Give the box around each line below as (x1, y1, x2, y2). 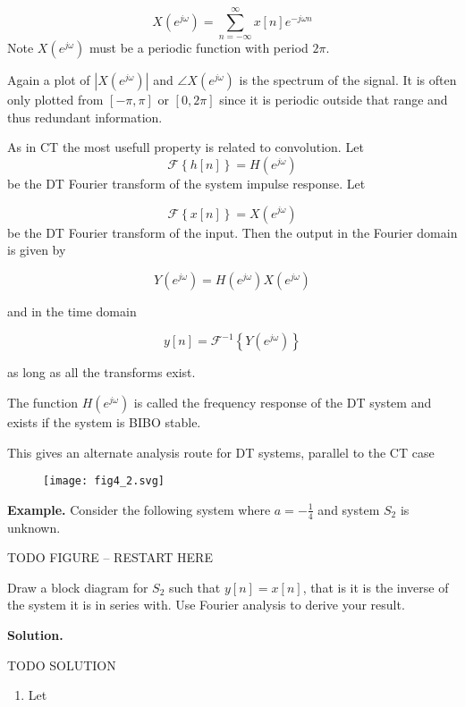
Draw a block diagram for (7, 577, 148, 596)
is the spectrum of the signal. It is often (239, 71, 457, 89)
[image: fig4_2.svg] (43, 475, 165, 488)
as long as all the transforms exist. (7, 363, 196, 382)
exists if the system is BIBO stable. (7, 412, 201, 431)
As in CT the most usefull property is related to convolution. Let (7, 138, 364, 156)
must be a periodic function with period (89, 38, 309, 57)
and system (317, 500, 380, 518)
